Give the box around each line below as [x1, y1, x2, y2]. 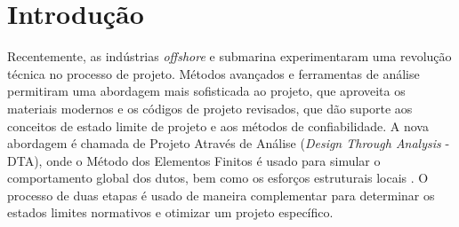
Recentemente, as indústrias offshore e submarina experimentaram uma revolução [7, 47, 452, 66]
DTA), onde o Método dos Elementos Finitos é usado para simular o [7, 151, 381, 169]
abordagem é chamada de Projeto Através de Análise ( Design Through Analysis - [7, 134, 450, 153]
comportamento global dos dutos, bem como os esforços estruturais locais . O [7, 168, 429, 187]
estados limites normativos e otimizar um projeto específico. [7, 203, 334, 222]
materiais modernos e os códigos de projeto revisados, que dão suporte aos [7, 98, 413, 117]
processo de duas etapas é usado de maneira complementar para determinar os [7, 185, 435, 204]
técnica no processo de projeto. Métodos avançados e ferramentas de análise [7, 64, 420, 82]
